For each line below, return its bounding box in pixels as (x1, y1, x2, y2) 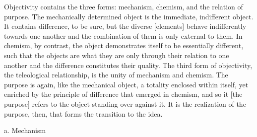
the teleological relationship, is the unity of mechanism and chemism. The (4, 69, 228, 80)
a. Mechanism (4, 125, 46, 136)
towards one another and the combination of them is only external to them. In (4, 30, 243, 41)
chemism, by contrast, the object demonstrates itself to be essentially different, (4, 40, 244, 51)
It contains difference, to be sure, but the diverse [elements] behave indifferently (4, 21, 247, 31)
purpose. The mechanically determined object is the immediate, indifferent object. (4, 11, 254, 21)
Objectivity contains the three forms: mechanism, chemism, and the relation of (4, 1, 243, 11)
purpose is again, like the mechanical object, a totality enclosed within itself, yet (4, 79, 249, 89)
